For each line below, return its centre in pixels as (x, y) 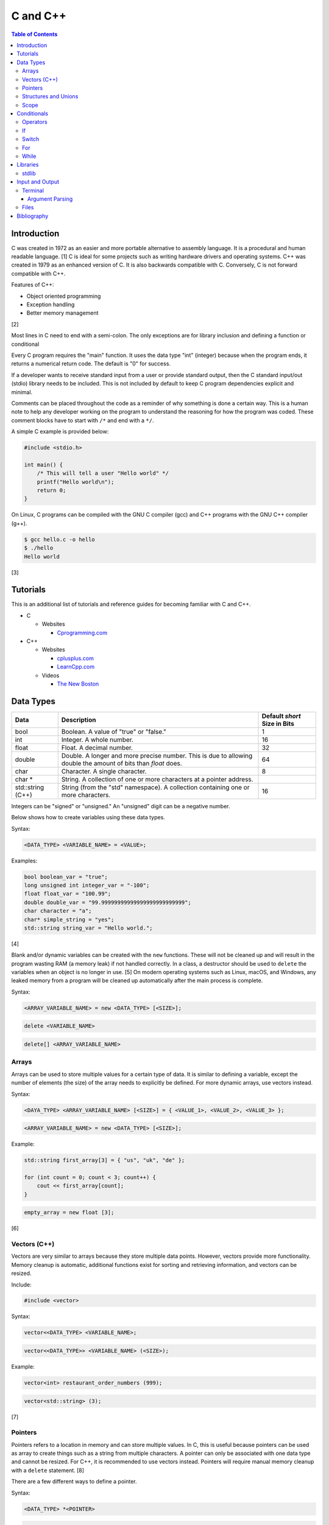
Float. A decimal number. (97, 747)
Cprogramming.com (82, 633)
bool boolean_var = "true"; (66, 877)
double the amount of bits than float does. (122, 763)
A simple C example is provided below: (60, 432)
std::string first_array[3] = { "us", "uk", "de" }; (104, 1160)
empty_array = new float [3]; (69, 1213)
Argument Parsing (50, 199)
